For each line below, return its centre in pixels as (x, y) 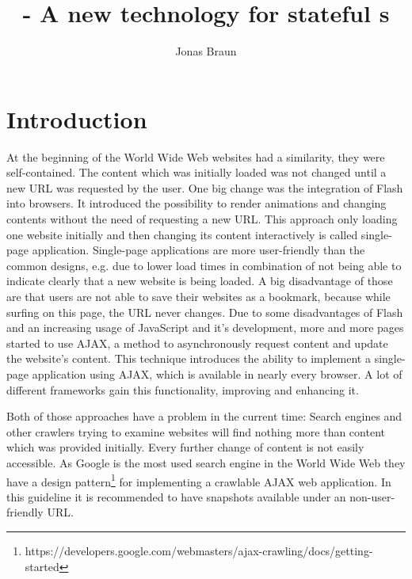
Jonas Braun (206, 51)
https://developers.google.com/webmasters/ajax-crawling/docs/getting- (199, 550)
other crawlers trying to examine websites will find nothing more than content (196, 431)
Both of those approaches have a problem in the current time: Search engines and (204, 416)
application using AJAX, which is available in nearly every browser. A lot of (217, 373)
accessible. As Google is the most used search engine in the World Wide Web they (206, 462)
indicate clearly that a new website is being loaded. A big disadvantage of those (200, 281)
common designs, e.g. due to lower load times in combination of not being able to (204, 265)
